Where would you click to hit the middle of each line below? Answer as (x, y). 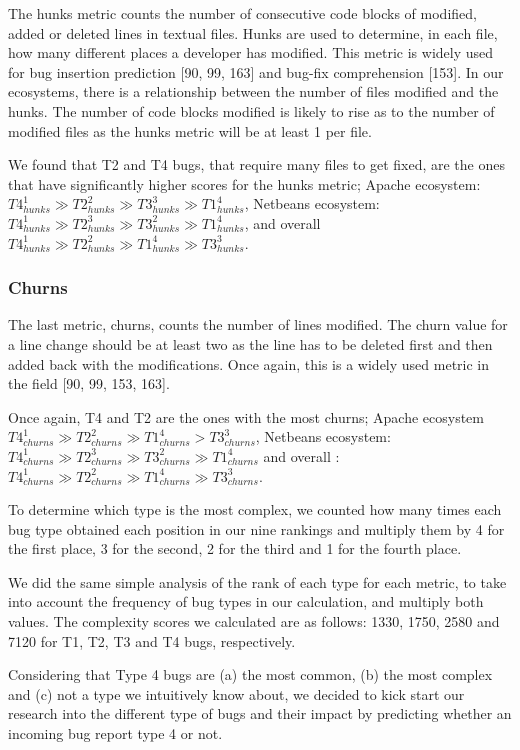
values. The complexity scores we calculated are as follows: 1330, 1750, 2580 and (254, 621)
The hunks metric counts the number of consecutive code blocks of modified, (242, 13)
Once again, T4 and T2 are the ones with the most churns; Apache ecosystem (246, 416)
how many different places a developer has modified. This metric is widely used (251, 52)
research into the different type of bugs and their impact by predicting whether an (260, 713)
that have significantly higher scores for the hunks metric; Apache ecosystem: (244, 183)
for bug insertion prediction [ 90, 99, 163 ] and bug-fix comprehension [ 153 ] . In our (256, 71)
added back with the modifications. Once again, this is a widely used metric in (249, 363)
